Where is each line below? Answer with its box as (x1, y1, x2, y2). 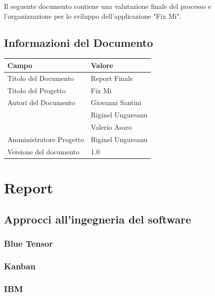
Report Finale (90, 73, 133, 83)
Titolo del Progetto (7, 85, 66, 95)
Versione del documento (7, 146, 80, 156)
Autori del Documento (7, 97, 75, 108)
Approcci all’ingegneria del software (4, 211, 191, 226)
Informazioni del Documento (4, 35, 153, 50)
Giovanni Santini (90, 97, 142, 108)
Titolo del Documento (7, 73, 74, 83)
